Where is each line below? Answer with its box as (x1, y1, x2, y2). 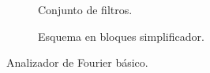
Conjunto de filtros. (38, 2, 133, 17)
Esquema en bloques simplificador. (38, 27, 204, 44)
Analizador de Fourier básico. (6, 54, 148, 71)
